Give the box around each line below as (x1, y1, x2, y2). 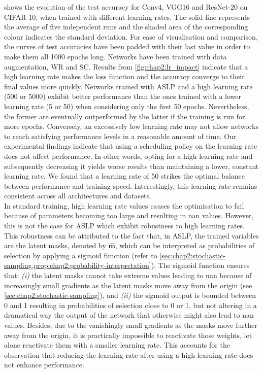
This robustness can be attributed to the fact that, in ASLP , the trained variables (4, 230, 259, 241)
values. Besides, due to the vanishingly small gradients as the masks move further (4, 320, 257, 330)
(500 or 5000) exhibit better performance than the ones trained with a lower (4, 91, 241, 101)
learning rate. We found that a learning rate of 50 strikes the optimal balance (4, 171, 245, 181)
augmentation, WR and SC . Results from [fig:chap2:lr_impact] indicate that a (4, 61, 248, 72)
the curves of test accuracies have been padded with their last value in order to (4, 41, 250, 52)
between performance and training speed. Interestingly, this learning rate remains (4, 180, 257, 191)
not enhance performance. (4, 359, 84, 370)
